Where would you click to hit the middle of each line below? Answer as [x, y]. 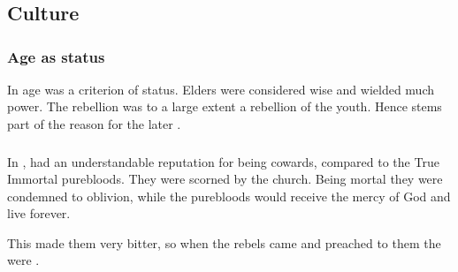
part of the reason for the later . [94, 123]
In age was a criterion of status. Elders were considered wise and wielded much [221, 89]
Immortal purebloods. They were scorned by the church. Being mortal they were [225, 179]
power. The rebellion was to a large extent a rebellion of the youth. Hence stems [225, 106]
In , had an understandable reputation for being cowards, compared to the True [223, 161]
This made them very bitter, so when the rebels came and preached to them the [224, 242]
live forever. [39, 213]
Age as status [56, 56]
